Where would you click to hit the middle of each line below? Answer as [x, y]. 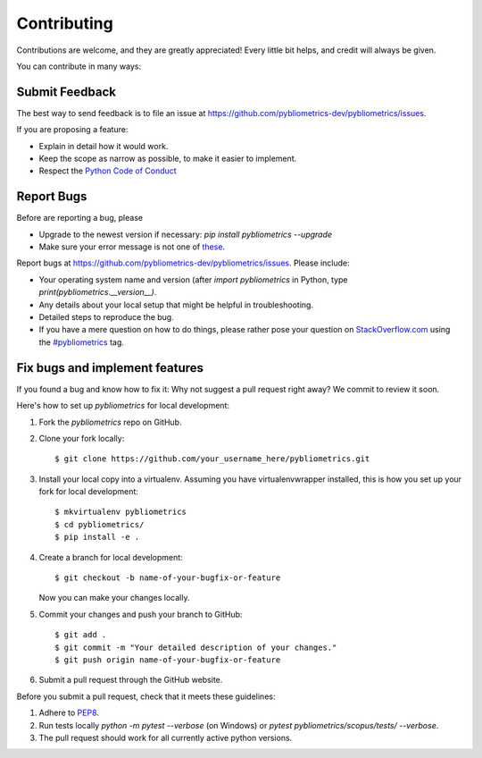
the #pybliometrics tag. [82, 342]
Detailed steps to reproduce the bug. [106, 317]
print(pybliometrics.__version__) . [98, 292]
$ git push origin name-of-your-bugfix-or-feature [168, 660]
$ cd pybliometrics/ [100, 524]
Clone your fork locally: [82, 438]
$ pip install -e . [97, 537]
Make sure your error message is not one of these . [132, 247]
